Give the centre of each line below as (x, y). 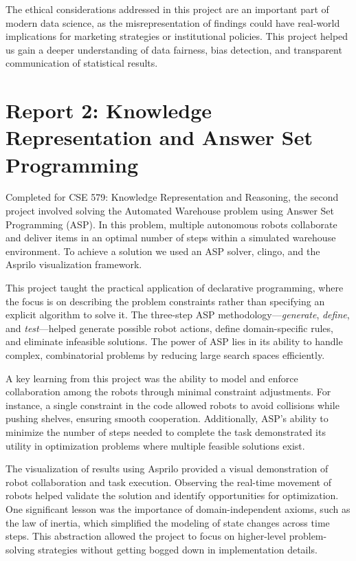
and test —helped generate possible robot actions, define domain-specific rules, (169, 328)
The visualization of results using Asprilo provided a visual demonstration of (167, 469)
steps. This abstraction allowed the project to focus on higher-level (146, 536)
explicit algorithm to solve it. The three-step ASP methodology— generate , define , (178, 315)
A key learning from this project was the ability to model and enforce (152, 378)
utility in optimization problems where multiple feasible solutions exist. (155, 445)
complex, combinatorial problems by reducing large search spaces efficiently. (165, 355)
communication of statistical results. (82, 63)
